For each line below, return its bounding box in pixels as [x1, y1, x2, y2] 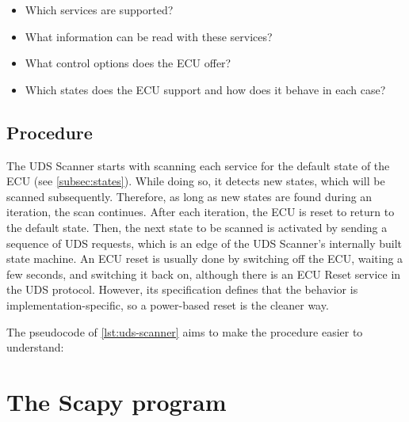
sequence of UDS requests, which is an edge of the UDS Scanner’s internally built [6, 234, 403, 251]
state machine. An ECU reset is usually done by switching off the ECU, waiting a [6, 250, 403, 267]
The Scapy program [6, 385, 227, 417]
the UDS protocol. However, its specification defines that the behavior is [6, 281, 358, 298]
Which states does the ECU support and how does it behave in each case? [25, 81, 386, 97]
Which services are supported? [25, 2, 174, 17]
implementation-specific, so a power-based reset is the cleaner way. [6, 296, 329, 313]
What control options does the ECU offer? [25, 55, 231, 71]
